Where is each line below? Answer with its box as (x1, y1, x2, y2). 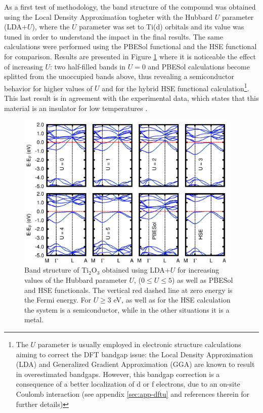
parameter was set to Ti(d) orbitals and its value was (79, 21, 244, 32)
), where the (32, 21, 70, 32)
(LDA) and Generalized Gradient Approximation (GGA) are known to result (16, 359, 255, 369)
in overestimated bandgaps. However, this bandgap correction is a (16, 368, 220, 379)
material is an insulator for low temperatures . (4, 102, 148, 113)
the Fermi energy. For (24, 294, 91, 305)
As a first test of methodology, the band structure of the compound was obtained (4, 2, 256, 12)
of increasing (4, 61, 43, 71)
